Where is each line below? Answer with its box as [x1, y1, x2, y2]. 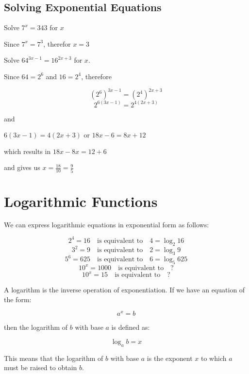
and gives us [4, 162, 40, 172]
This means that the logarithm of [4, 353, 103, 363]
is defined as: [111, 322, 150, 332]
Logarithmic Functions [4, 191, 158, 211]
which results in [4, 146, 51, 156]
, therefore [81, 71, 112, 81]
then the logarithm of [4, 322, 68, 332]
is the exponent [147, 353, 193, 363]
